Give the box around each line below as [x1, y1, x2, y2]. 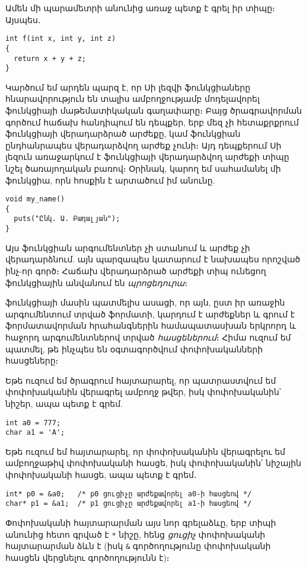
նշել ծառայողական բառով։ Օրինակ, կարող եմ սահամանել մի [5, 162, 281, 174]
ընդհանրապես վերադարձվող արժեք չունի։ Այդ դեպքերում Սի [5, 139, 282, 151]
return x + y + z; [14, 54, 87, 63]
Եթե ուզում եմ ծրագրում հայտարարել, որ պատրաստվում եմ [5, 374, 276, 386]
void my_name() [5, 195, 65, 204]
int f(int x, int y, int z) [5, 34, 116, 43]
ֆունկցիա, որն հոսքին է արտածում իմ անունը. [5, 174, 215, 186]
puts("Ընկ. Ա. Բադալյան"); [14, 214, 120, 223]
